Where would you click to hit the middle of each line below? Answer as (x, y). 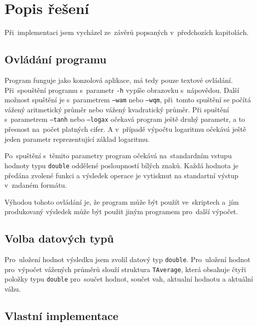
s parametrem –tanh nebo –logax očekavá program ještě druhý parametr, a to (125, 119)
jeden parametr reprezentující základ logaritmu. (77, 139)
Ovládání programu (56, 59)
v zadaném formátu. (36, 185)
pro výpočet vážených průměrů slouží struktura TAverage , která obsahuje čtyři (125, 269)
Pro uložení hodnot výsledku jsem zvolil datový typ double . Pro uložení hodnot (128, 259)
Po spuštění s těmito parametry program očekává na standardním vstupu (118, 156)
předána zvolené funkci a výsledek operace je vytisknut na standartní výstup (122, 175)
